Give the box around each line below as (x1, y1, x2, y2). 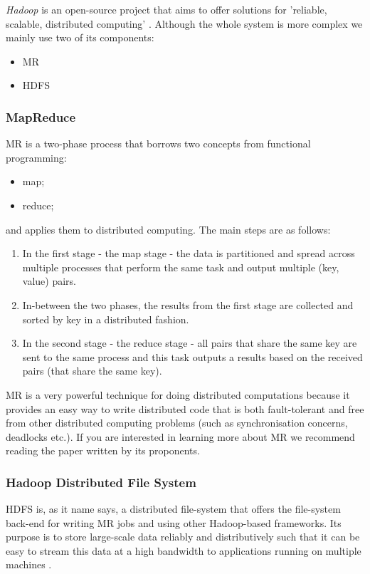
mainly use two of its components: (6, 30, 154, 45)
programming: (6, 150, 67, 165)
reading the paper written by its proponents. (6, 443, 200, 458)
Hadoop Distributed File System (6, 473, 196, 491)
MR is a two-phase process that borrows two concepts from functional (6, 136, 311, 151)
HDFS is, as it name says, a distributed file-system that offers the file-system (6, 501, 341, 516)
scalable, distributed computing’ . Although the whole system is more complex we (6, 16, 363, 31)
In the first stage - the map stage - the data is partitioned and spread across (22, 246, 355, 261)
